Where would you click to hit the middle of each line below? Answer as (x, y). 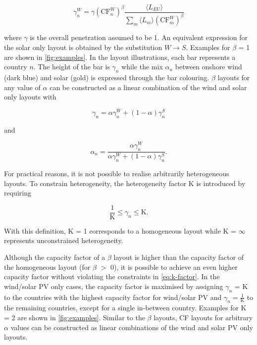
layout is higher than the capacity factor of (179, 257)
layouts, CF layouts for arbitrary (203, 317)
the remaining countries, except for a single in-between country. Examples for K (125, 308)
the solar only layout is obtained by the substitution (83, 47)
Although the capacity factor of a (55, 257)
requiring (18, 193)
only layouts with (30, 97)
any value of (22, 87)
